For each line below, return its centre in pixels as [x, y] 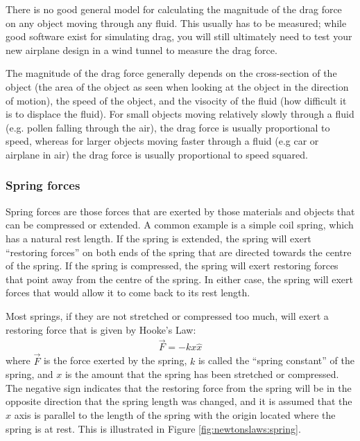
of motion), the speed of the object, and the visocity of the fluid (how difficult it [176, 100]
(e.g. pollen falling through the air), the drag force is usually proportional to [168, 127]
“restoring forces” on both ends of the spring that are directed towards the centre [179, 252]
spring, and [29, 374]
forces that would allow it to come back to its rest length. [128, 292]
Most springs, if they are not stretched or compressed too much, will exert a [167, 315]
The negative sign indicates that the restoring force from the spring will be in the [179, 387]
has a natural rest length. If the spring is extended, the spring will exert [158, 238]
